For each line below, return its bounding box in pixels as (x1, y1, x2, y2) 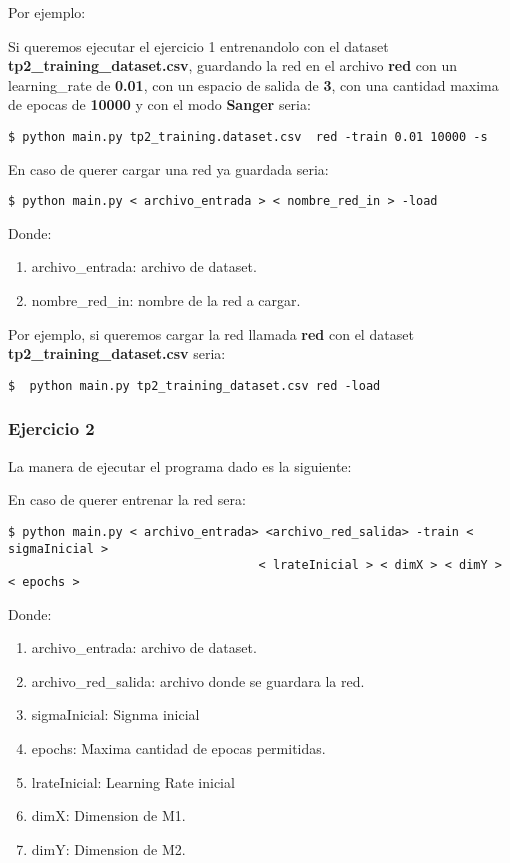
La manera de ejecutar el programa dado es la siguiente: (8, 455, 352, 476)
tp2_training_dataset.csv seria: (8, 343, 226, 364)
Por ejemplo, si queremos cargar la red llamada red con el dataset (8, 323, 414, 344)
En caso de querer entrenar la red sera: (8, 489, 246, 510)
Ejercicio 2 (8, 416, 95, 441)
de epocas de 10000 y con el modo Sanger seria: (8, 94, 311, 115)
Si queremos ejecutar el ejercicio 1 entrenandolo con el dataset (8, 35, 389, 56)
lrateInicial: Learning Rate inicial (31, 771, 235, 792)
